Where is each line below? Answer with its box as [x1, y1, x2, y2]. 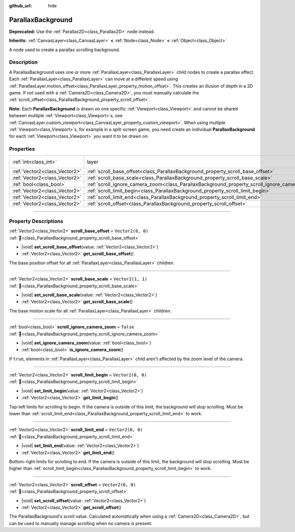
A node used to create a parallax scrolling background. [9, 47, 120, 53]
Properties [9, 146, 35, 153]
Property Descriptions [9, 218, 63, 224]
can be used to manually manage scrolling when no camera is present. [9, 520, 152, 526]
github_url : [9, 3, 32, 8]
